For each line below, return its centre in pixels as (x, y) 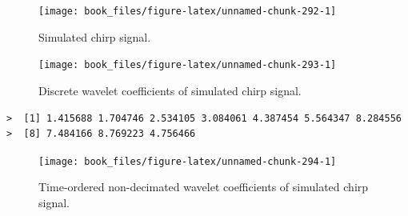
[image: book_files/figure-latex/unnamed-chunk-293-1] (188, 65)
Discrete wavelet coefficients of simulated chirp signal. (170, 90)
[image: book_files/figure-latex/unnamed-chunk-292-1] (188, 11)
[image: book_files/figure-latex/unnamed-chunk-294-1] (188, 161)
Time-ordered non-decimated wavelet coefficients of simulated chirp (204, 187)
